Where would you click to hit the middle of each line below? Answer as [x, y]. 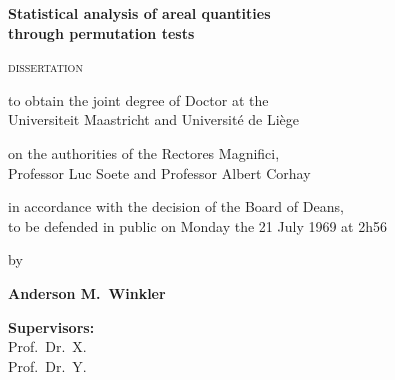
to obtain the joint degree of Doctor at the [138, 99]
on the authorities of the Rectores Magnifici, [144, 152]
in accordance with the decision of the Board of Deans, [176, 206]
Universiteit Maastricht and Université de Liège [154, 119]
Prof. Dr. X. [47, 346]
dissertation [45, 66]
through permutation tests [101, 32]
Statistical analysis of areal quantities [139, 13]
